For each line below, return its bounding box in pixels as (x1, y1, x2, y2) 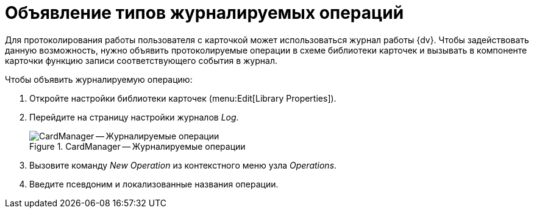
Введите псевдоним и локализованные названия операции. (29, 178, 279, 189)
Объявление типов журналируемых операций (5, 2, 404, 23)
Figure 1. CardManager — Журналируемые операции (29, 141, 246, 152)
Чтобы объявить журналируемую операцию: (5, 74, 193, 85)
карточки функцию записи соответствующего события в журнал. (5, 55, 277, 66)
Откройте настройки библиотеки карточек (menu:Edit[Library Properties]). (29, 93, 336, 103)
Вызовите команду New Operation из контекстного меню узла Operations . (29, 159, 337, 170)
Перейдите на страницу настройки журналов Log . (29, 111, 239, 122)
